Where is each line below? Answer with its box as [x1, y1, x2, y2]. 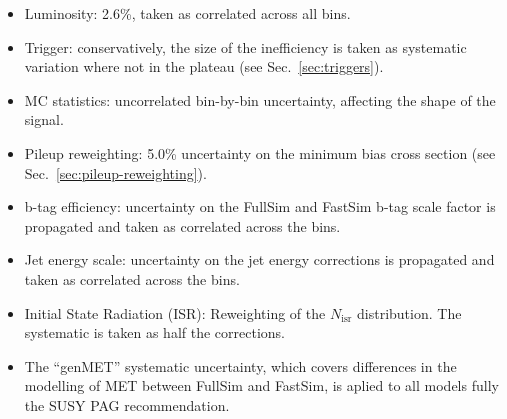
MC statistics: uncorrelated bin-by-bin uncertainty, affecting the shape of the [24, 89, 496, 110]
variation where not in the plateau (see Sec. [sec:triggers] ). [24, 56, 384, 77]
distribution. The [357, 302, 462, 323]
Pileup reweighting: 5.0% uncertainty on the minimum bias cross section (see [24, 142, 496, 163]
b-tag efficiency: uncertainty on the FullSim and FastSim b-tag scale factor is [24, 196, 496, 217]
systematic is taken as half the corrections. [24, 322, 285, 343]
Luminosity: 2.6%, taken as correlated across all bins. [24, 3, 351, 23]
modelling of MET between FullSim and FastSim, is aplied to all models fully [24, 375, 499, 396]
